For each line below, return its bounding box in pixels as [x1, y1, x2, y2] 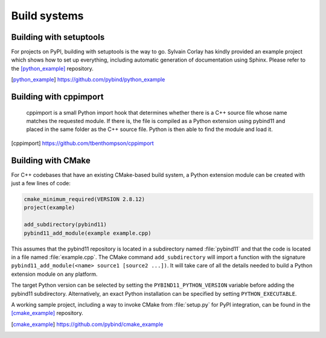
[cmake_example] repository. [11, 310, 84, 317]
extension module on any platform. [11, 270, 98, 278]
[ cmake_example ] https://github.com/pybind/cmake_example [11, 320, 164, 328]
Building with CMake [11, 155, 91, 165]
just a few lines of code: [11, 180, 71, 187]
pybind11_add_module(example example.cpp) [24, 229, 152, 237]
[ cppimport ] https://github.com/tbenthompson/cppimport [11, 139, 154, 147]
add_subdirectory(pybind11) [24, 221, 107, 228]
